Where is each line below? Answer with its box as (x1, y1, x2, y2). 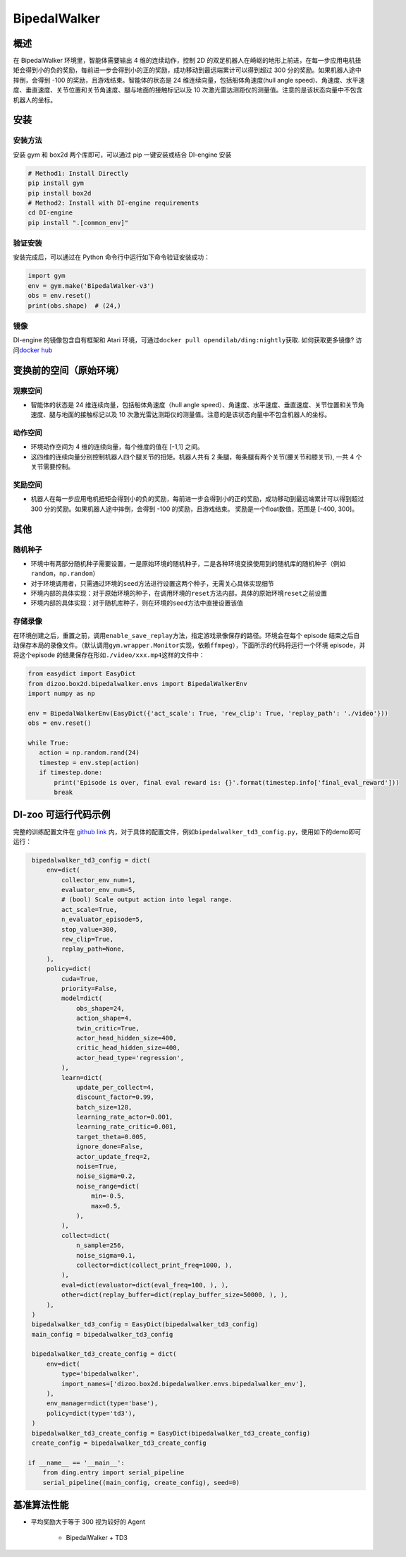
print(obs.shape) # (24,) (27, 301, 121, 310)
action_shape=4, (76, 1014, 133, 1023)
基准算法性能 (13, 1498, 69, 1510)
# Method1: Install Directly (27, 169, 129, 177)
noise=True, (76, 1162, 118, 1171)
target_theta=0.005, (76, 1133, 147, 1141)
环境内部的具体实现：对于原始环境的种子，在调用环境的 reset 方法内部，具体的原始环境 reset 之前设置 (30, 589, 328, 598)
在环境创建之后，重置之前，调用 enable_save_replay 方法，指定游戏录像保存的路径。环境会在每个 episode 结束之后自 (13, 631, 360, 639)
